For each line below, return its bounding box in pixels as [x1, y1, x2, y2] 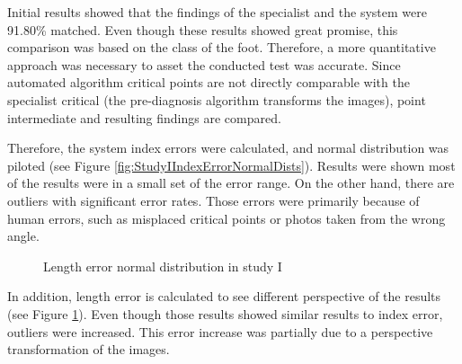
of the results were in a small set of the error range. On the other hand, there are [7, 173, 455, 192]
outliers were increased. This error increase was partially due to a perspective [7, 322, 433, 341]
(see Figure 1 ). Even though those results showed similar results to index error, [7, 304, 443, 323]
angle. [7, 226, 40, 245]
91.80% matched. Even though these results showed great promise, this [7, 20, 398, 39]
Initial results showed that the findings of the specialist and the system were [7, 3, 427, 21]
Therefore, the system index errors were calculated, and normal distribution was [7, 138, 449, 157]
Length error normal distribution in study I [43, 256, 282, 275]
